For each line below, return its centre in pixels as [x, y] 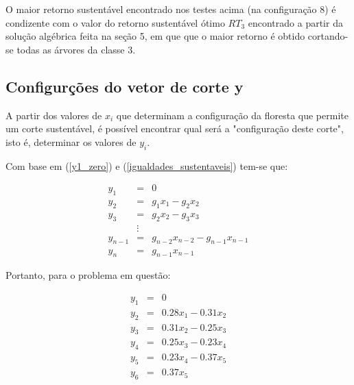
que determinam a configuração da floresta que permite [232, 115]
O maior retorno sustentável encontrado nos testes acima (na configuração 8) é [171, 9]
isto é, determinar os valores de [71, 141]
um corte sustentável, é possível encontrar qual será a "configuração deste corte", [175, 128]
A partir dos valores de [54, 115]
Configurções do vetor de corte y [125, 86]
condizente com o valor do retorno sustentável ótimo [115, 22]
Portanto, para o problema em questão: [88, 275]
